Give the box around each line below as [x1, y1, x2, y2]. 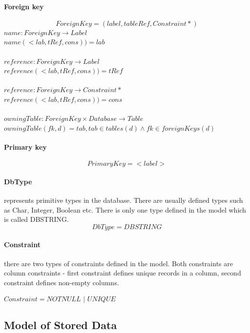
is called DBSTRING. [4, 214, 69, 224]
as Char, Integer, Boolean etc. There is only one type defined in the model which [4, 204, 246, 215]
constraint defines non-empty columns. [4, 277, 119, 287]
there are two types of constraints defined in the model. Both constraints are [4, 258, 233, 268]
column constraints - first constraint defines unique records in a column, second [4, 268, 241, 278]
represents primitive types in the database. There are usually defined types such [4, 195, 243, 205]
